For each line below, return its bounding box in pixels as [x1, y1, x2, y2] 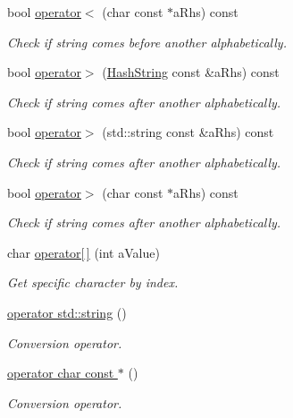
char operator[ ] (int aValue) [7, 243, 160, 261]
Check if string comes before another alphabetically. [7, 32, 287, 51]
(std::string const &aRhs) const [102, 123, 274, 141]
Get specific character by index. [7, 273, 179, 292]
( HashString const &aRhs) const [102, 63, 280, 81]
